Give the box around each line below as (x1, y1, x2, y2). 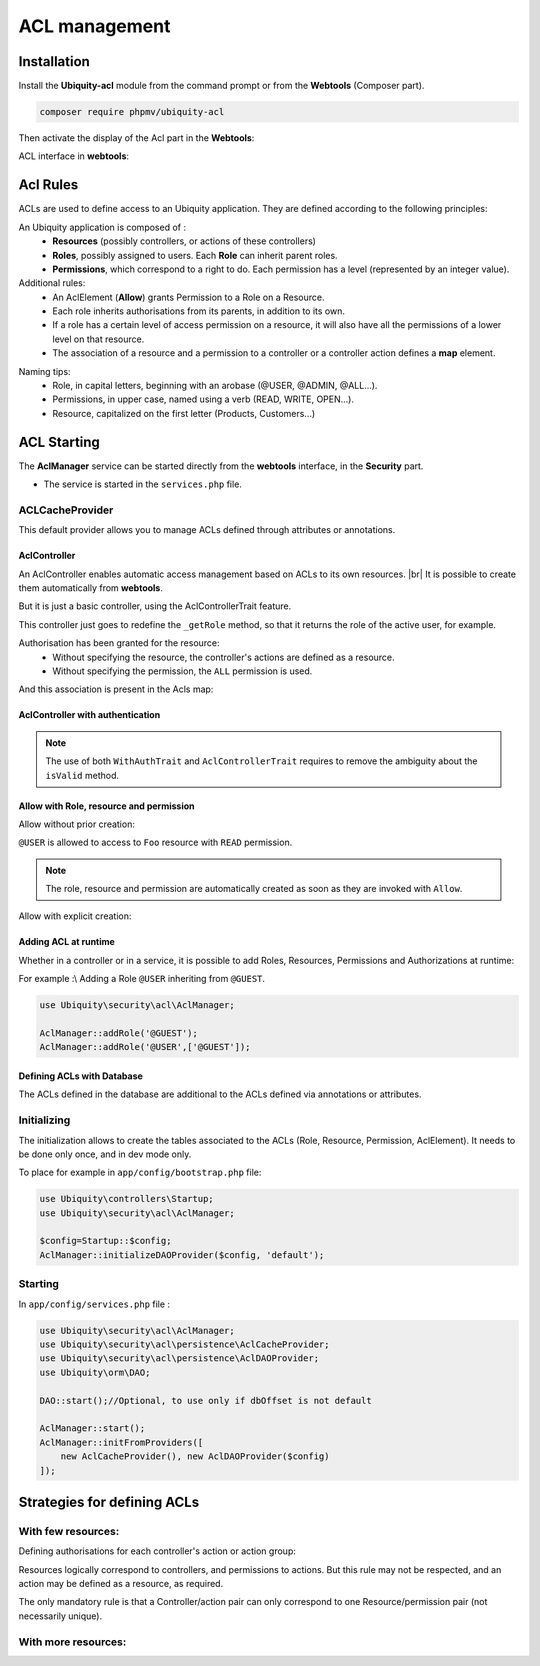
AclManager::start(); (39, 1423, 146, 1434)
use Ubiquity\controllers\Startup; (39, 1193, 214, 1205)
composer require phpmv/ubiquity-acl (39, 106, 225, 118)
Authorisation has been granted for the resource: (18, 637, 220, 649)
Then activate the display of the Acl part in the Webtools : (18, 132, 255, 144)
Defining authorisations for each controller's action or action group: (18, 1545, 297, 1557)
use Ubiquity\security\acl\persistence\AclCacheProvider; (39, 1338, 330, 1350)
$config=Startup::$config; (39, 1235, 172, 1247)
